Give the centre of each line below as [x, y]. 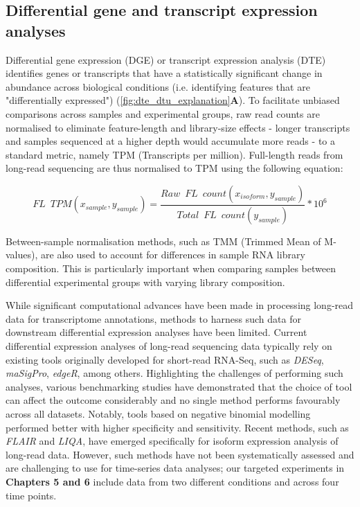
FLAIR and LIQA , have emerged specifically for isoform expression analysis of [172, 441]
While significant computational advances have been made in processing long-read [180, 305]
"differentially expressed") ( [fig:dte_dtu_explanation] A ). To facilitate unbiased [173, 100]
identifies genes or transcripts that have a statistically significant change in [164, 73]
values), [22, 255]
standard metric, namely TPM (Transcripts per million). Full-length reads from [174, 154]
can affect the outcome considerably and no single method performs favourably [173, 400]
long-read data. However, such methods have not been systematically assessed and [180, 454]
